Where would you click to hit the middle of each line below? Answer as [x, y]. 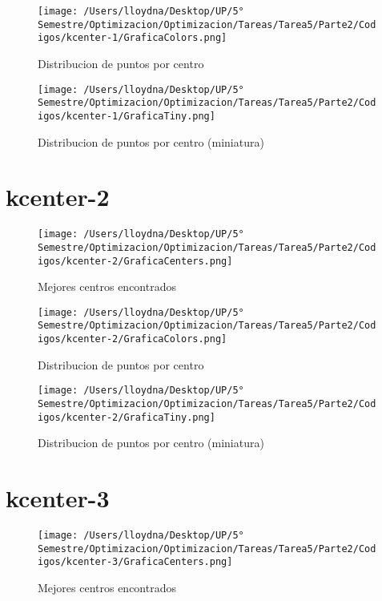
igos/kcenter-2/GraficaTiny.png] [127, 417]
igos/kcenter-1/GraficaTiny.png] [127, 116]
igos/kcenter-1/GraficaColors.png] [133, 38]
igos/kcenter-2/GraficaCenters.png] [135, 261]
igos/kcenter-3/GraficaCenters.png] [135, 562]
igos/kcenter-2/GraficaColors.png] [133, 339]
